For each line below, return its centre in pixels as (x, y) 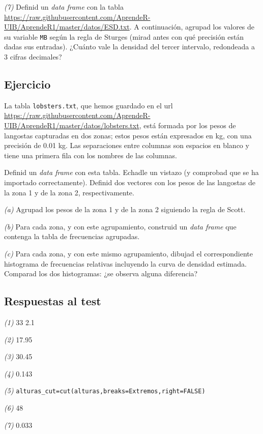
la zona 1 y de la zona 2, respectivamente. (69, 192)
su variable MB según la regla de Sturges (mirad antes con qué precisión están (124, 36)
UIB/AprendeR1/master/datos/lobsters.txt (72, 125)
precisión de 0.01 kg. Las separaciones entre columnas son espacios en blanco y (127, 145)
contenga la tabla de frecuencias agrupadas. (72, 236)
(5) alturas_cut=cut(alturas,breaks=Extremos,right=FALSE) (105, 390)
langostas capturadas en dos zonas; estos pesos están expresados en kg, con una (128, 135)
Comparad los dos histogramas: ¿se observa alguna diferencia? (101, 273)
